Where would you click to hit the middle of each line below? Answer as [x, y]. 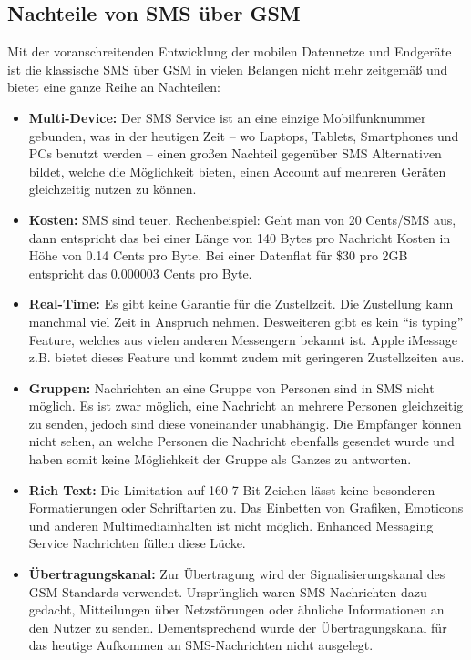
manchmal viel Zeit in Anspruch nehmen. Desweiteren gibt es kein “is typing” [246, 321]
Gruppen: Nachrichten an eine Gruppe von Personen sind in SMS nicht [231, 387]
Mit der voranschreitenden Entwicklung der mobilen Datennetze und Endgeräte [230, 51]
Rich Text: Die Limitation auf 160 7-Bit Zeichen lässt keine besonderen [232, 489]
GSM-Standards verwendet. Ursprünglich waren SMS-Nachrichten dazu [228, 591]
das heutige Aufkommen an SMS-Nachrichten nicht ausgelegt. [201, 645]
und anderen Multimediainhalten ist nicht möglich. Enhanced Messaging [231, 525]
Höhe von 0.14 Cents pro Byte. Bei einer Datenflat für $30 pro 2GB [218, 255]
